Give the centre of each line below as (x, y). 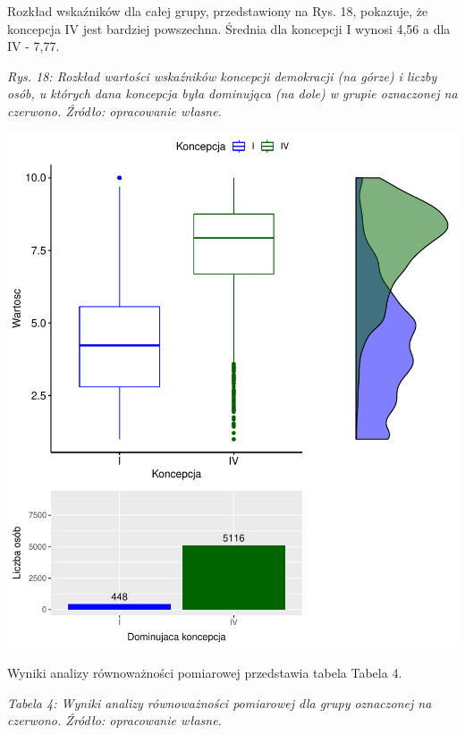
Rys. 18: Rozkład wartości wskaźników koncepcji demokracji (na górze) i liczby (222, 76)
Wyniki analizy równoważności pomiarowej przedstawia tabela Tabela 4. (205, 673)
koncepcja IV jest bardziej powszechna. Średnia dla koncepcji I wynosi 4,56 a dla (229, 28)
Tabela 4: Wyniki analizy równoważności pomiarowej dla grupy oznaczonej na (220, 702)
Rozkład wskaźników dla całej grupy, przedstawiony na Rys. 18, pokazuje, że (218, 11)
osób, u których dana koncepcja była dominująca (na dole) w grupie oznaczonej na (232, 93)
